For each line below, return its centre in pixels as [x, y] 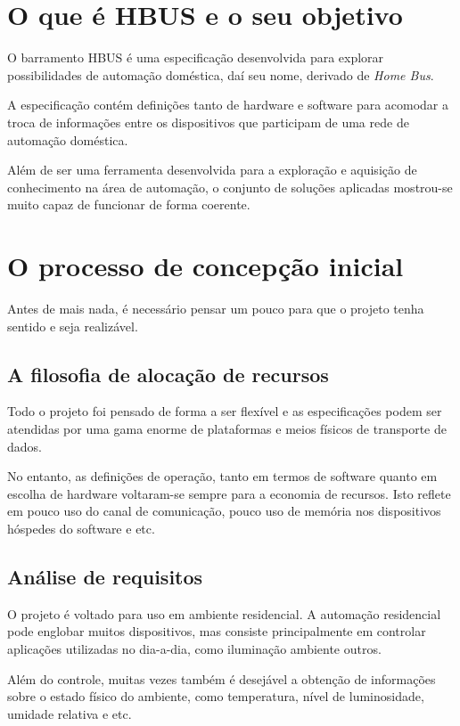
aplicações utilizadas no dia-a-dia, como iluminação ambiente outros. [194, 648]
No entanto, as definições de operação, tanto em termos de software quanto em [222, 476]
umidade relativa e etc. [70, 713]
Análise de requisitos [105, 576]
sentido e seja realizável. [73, 326]
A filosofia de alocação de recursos [168, 374]
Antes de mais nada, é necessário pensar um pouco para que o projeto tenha [216, 308]
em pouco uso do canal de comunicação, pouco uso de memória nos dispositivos [224, 511]
